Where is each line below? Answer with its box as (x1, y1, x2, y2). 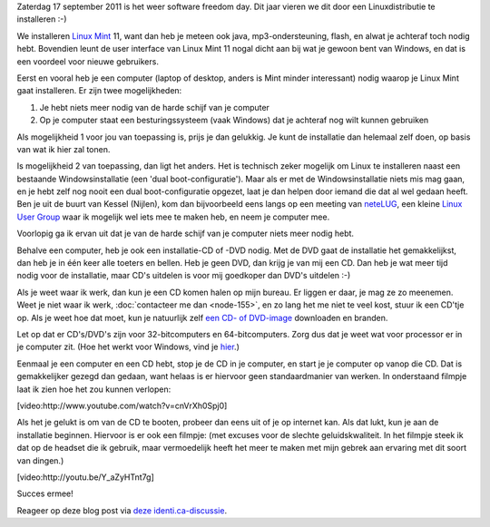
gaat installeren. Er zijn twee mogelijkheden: (16, 85, 182, 96)
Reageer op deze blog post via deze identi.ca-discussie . (16, 504, 227, 516)
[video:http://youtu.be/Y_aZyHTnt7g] (16, 472, 154, 483)
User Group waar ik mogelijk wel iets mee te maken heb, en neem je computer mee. (16, 211, 330, 222)
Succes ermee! (16, 488, 74, 499)
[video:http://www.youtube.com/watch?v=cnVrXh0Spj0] (16, 400, 228, 411)
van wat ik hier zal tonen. (16, 143, 111, 154)
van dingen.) (16, 454, 64, 466)
